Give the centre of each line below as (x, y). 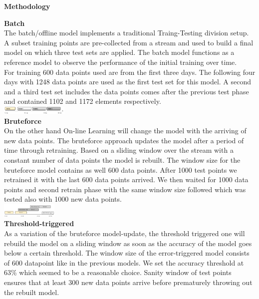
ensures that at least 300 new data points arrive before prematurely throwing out (128, 282)
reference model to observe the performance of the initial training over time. (121, 62)
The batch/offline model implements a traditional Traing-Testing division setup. (127, 33)
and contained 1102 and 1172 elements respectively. (83, 101)
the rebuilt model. (32, 292)
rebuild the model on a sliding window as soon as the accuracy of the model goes (128, 243)
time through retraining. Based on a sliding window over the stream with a (119, 150)
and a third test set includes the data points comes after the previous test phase (127, 91)
